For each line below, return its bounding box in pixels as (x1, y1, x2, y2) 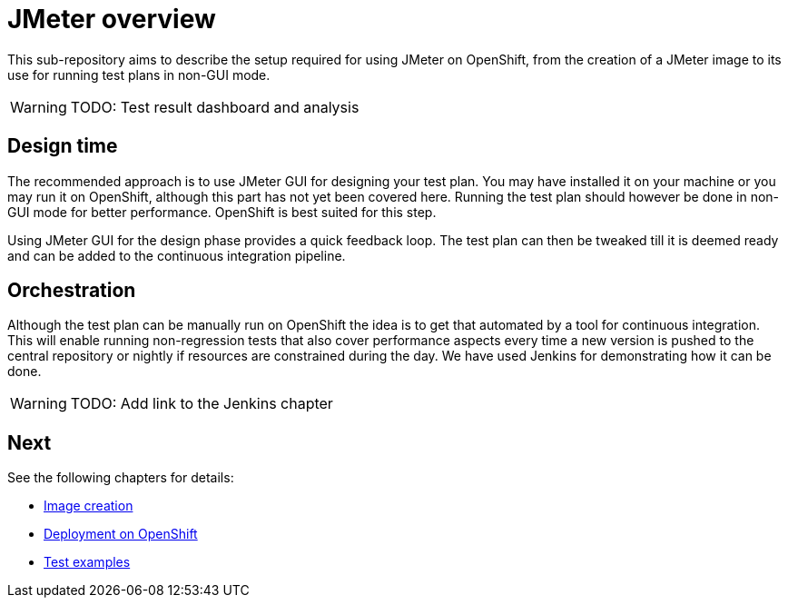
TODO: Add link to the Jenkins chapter (70, 394, 333, 413)
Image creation (44, 498, 133, 514)
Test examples (44, 554, 131, 570)
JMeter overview (7, 4, 216, 35)
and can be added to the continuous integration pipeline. (7, 247, 346, 263)
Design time (7, 134, 118, 158)
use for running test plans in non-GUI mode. (7, 66, 271, 83)
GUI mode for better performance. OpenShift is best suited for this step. (7, 203, 437, 220)
